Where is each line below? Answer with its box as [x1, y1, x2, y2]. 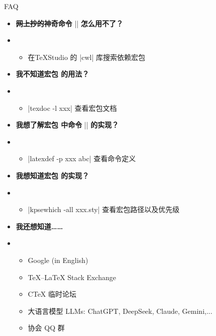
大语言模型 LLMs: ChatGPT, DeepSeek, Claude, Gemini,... [28, 305, 212, 316]
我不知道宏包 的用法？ [16, 69, 89, 79]
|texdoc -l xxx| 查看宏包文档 [28, 102, 117, 113]
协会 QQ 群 [28, 322, 65, 333]
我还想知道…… [16, 221, 63, 231]
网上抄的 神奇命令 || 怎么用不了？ [16, 18, 123, 28]
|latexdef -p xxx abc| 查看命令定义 [28, 153, 136, 164]
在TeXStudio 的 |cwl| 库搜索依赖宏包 [28, 51, 145, 62]
